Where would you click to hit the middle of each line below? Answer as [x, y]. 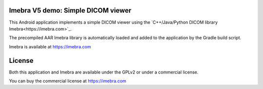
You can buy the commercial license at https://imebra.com [68, 81]
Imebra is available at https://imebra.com [50, 46]
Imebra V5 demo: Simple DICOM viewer [70, 10]
